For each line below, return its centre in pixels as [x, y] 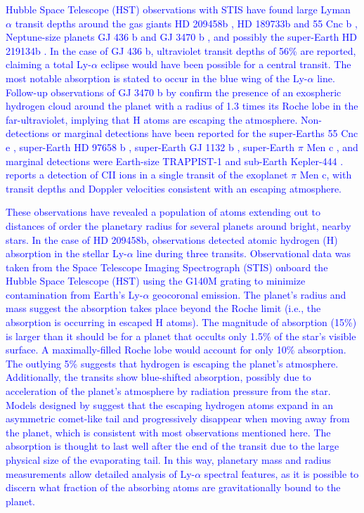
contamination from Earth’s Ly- [74, 294]
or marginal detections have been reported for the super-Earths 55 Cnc [205, 133]
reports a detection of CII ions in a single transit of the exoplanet [147, 175]
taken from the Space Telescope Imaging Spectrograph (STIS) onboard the [167, 267]
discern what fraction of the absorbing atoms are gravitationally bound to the [173, 487]
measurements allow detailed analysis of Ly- [100, 473]
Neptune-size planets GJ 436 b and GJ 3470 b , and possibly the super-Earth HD [182, 37]
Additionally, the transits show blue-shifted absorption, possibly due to [158, 377]
